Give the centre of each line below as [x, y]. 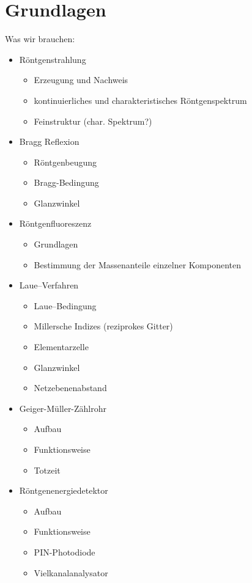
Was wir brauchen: [40, 39]
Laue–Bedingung [65, 305]
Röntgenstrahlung [53, 59]
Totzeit [47, 470]
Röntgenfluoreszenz [55, 223]
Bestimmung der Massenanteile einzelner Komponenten [138, 264]
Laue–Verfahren [49, 285]
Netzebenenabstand [70, 388]
